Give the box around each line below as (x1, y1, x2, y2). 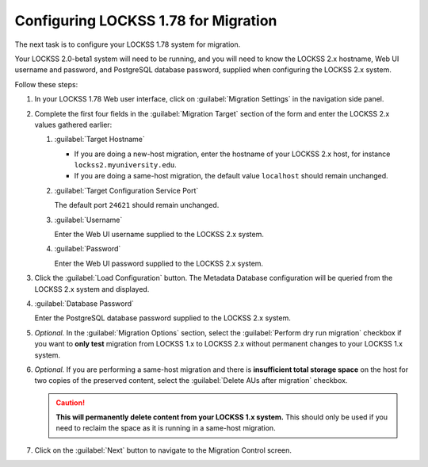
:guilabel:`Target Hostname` (54, 135, 146, 144)
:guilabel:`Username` (54, 215, 123, 224)
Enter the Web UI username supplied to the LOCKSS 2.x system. (54, 230, 265, 239)
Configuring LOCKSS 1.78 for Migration (14, 12, 277, 29)
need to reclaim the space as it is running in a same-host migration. (55, 423, 277, 433)
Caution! (55, 397, 86, 408)
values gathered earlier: (34, 120, 113, 129)
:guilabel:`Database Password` (34, 298, 135, 308)
